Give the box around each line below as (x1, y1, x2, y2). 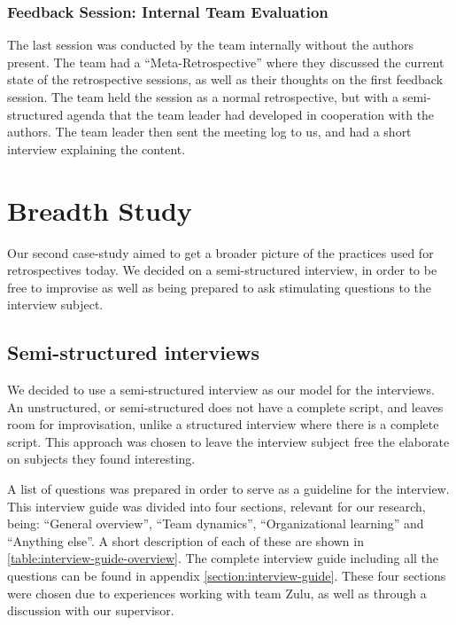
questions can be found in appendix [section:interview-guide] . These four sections (7, 566, 446, 585)
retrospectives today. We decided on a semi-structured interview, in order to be (7, 261, 437, 279)
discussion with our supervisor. (7, 601, 174, 620)
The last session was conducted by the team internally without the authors (7, 35, 414, 54)
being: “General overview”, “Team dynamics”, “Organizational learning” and (7, 514, 424, 533)
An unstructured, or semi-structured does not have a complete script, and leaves (7, 397, 444, 416)
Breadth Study (7, 191, 192, 228)
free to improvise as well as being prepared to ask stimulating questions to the (7, 277, 431, 296)
